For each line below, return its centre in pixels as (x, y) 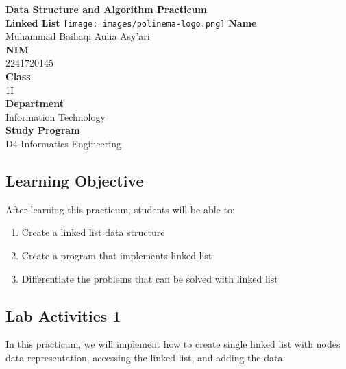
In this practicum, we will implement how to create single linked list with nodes (173, 344)
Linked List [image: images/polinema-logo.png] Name (131, 22)
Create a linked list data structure (93, 232)
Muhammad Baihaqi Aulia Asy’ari (78, 36)
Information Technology (55, 116)
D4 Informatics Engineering (63, 143)
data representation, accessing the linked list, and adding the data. (146, 357)
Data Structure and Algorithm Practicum (106, 9)
